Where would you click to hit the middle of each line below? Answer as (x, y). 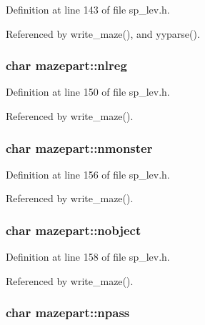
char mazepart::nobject (74, 230)
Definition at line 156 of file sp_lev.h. (88, 174)
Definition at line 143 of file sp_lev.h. (88, 9)
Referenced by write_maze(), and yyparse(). (103, 33)
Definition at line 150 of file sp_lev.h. (88, 92)
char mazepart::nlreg (66, 65)
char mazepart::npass (68, 312)
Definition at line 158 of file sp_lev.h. (88, 257)
